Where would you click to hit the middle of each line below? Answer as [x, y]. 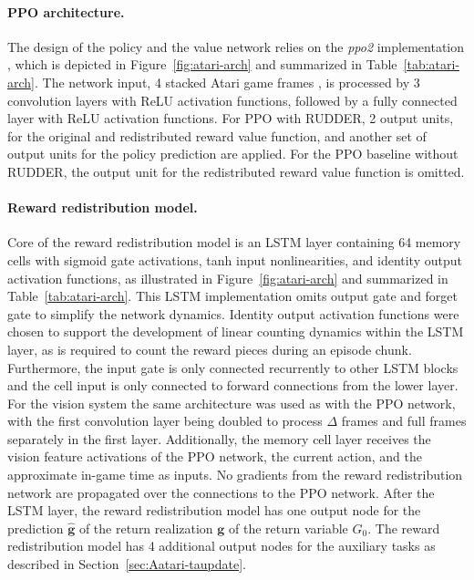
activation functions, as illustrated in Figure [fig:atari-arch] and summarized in [228, 278]
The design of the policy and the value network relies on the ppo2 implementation [236, 46]
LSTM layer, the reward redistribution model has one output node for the [214, 510]
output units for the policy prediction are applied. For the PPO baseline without [233, 154]
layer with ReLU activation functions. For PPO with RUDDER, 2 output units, [231, 118]
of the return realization [146, 528]
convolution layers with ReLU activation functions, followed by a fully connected [232, 100]
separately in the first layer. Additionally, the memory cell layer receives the [219, 438]
